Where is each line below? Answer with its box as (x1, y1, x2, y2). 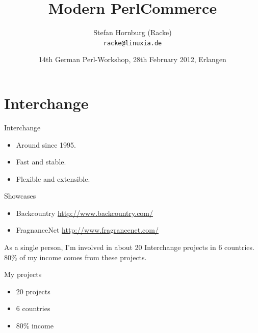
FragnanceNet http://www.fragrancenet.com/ (16, 225, 159, 235)
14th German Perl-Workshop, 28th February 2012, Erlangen (39, 54, 226, 65)
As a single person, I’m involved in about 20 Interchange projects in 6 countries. (4, 242, 254, 253)
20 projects (16, 286, 50, 296)
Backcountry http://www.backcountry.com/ (16, 207, 153, 218)
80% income (16, 320, 54, 331)
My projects (4, 269, 42, 280)
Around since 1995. (16, 139, 76, 150)
